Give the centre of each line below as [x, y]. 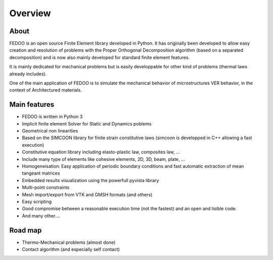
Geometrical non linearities [50, 131]
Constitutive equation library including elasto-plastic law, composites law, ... [101, 152]
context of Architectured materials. [45, 90]
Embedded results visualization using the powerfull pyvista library [90, 180]
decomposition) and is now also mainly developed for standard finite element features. [99, 57]
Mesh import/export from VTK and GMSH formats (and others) [87, 194]
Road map [26, 230]
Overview [30, 13]
